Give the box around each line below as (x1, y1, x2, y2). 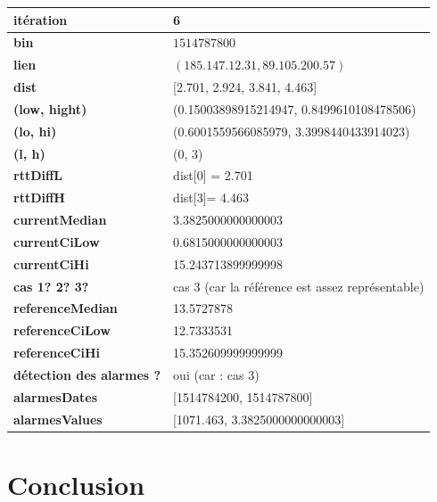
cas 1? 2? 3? (13, 276, 89, 295)
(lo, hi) (13, 121, 57, 140)
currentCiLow (13, 232, 100, 251)
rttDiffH (13, 188, 65, 207)
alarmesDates (13, 387, 98, 406)
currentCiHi (13, 254, 89, 273)
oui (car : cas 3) (173, 366, 260, 383)
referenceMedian (13, 299, 118, 317)
